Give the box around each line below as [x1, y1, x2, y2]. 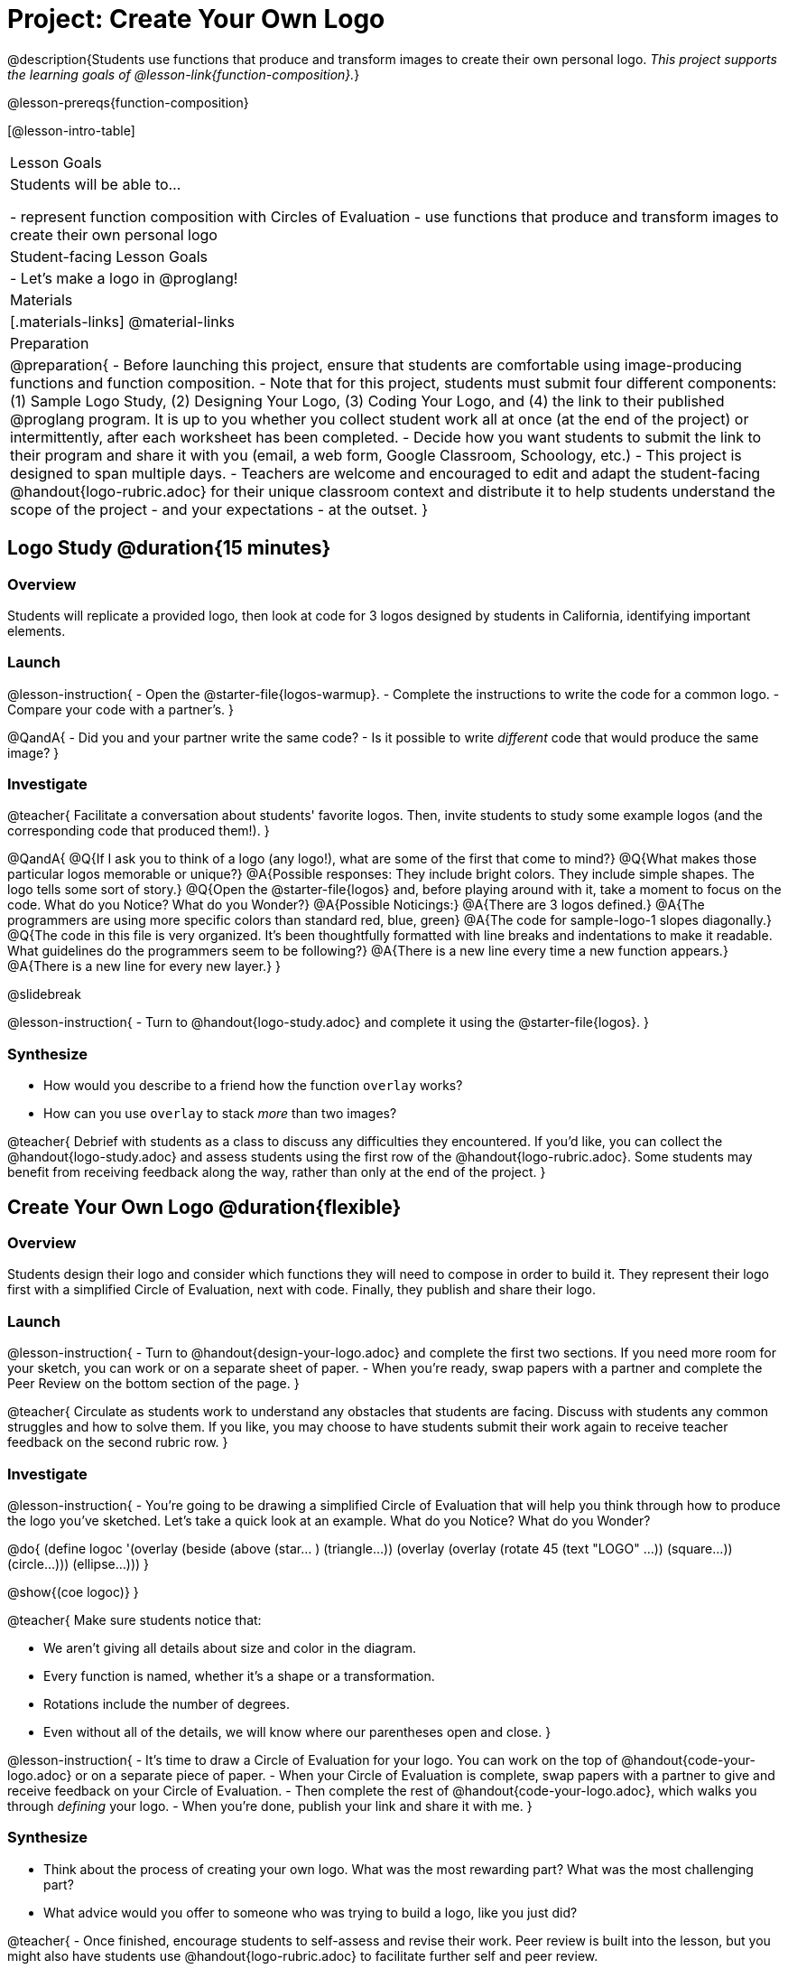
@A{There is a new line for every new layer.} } [7, 958, 282, 975]
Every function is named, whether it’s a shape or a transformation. [43, 1667, 435, 1684]
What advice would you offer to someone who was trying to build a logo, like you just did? [43, 1904, 578, 1920]
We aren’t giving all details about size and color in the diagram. [43, 1639, 417, 1656]
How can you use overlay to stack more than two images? [43, 1106, 397, 1122]
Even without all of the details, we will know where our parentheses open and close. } [43, 1723, 552, 1740]
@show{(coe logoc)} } [7, 1583, 139, 1600]
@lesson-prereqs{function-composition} [7, 94, 249, 110]
